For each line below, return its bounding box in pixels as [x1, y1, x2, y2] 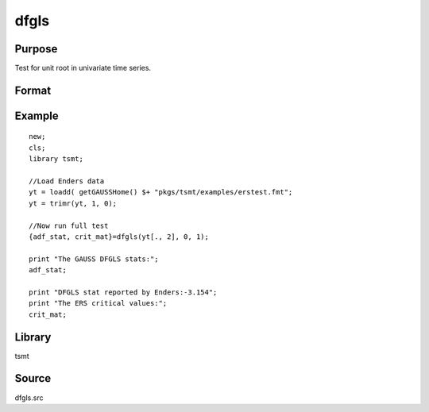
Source [14, 372, 52, 385]
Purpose [14, 42, 58, 56]
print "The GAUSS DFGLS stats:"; [29, 254, 159, 264]
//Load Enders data [29, 177, 105, 186]
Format [14, 83, 52, 97]
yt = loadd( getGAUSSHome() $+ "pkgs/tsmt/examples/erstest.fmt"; [29, 187, 293, 197]
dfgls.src [14, 393, 44, 402]
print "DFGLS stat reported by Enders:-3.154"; [29, 287, 218, 297]
